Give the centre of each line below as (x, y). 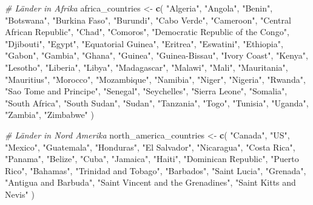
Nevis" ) (20, 194)
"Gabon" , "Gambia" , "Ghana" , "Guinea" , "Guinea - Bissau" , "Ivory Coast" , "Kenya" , (156, 55)
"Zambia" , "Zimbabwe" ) (49, 115)
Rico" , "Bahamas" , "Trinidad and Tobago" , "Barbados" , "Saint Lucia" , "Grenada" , (156, 170)
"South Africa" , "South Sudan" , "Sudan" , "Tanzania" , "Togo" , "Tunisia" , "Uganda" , (157, 102)
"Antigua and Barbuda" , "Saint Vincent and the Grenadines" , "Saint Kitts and (150, 182)
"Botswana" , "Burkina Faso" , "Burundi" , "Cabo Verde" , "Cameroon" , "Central (148, 20)
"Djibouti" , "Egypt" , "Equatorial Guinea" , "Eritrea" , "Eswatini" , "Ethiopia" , (144, 43)
